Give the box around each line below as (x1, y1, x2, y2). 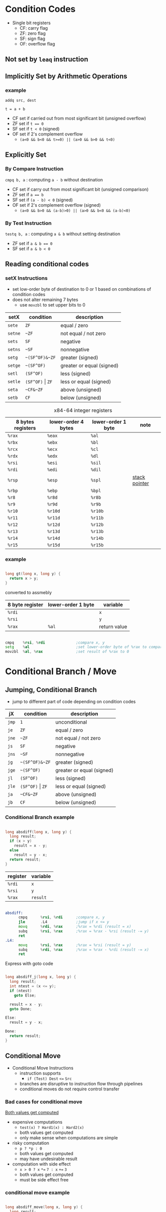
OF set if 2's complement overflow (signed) (12, 202, 101, 208)
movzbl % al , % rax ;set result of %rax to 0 (5, 649, 129, 654)
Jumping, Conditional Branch (5, 686, 97, 694)
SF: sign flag (19, 36, 45, 42)
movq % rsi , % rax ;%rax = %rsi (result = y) (18, 943, 132, 948)
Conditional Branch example (5, 814, 75, 821)
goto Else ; (14, 993, 37, 998)
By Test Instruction (5, 219, 52, 226)
